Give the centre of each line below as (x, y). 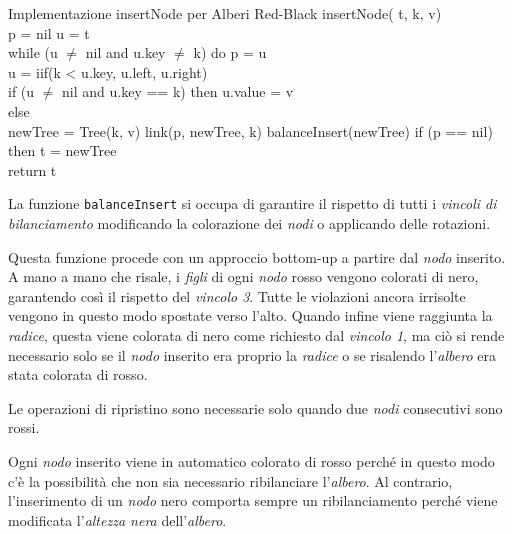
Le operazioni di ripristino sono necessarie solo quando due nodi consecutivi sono (255, 407)
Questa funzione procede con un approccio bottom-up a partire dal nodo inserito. (257, 256)
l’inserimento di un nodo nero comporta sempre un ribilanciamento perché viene (253, 500)
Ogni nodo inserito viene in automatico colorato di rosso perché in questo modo (251, 460)
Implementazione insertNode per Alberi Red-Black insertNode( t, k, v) (225, 13)
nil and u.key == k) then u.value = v (178, 91)
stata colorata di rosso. (78, 374)
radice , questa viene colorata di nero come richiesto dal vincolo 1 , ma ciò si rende (256, 334)
